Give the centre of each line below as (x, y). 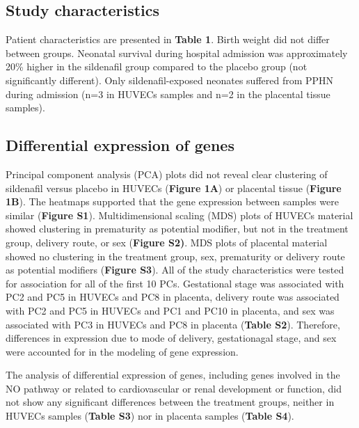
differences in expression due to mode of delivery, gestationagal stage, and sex (171, 338)
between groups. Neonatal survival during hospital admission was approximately (177, 53)
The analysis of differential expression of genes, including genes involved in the (173, 375)
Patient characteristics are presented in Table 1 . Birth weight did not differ (168, 39)
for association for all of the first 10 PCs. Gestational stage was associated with (175, 283)
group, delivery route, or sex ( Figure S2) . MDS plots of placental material (167, 242)
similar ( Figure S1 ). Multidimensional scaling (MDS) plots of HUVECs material (179, 215)
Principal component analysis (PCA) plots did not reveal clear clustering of (167, 174)
